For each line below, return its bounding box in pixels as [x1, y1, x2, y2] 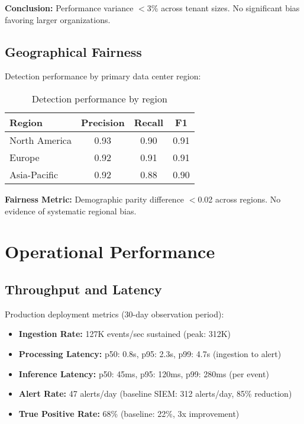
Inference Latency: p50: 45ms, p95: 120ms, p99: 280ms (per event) [18, 367, 269, 380]
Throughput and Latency [5, 280, 162, 298]
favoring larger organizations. [5, 13, 111, 25]
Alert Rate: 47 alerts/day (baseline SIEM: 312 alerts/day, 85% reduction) [18, 387, 292, 400]
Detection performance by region [31, 91, 167, 105]
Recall [134, 115, 164, 129]
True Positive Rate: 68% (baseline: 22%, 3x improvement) [18, 407, 240, 419]
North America [9, 133, 72, 147]
